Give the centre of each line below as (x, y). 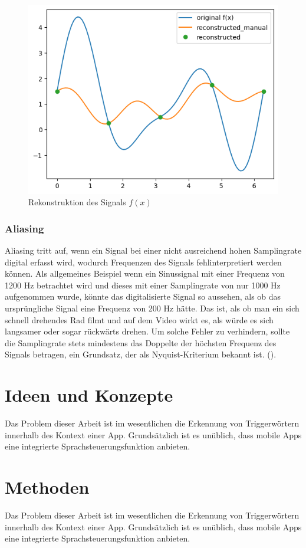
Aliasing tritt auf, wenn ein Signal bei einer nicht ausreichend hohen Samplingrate (153, 250)
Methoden (47, 487)
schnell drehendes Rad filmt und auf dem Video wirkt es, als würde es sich (139, 319)
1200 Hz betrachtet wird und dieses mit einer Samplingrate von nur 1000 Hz (143, 285)
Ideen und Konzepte (89, 395)
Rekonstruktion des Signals (77, 202)
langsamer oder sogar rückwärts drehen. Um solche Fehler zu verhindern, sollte (147, 331)
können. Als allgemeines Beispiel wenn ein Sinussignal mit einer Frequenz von (145, 273)
